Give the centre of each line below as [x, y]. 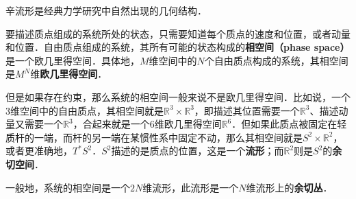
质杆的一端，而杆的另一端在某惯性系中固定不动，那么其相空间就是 [154, 137]
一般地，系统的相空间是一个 [68, 187]
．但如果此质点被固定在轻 [289, 124]
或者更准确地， [39, 151]
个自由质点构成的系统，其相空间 [276, 60]
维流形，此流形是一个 [191, 187]
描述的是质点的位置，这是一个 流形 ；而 [198, 151]
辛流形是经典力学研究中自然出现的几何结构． [106, 10]
